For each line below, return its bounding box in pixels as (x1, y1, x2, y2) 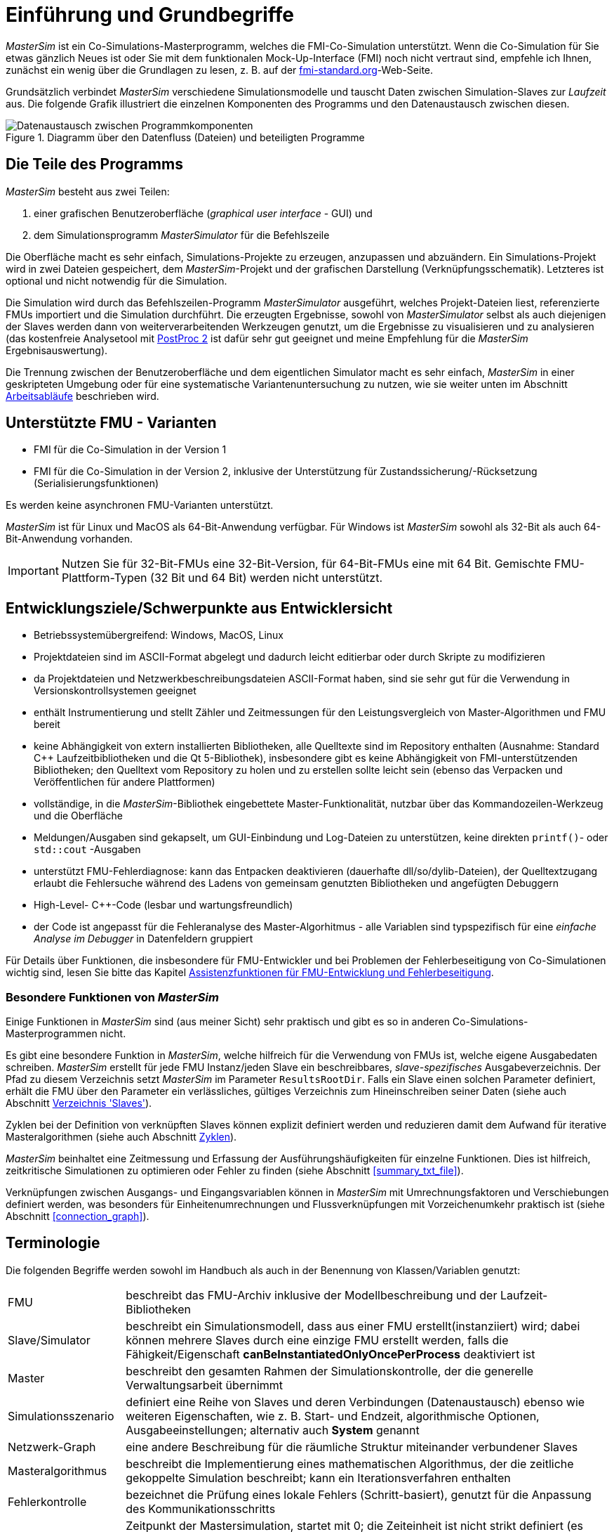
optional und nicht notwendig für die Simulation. (6, 274, 227, 287)
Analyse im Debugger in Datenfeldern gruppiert (34, 933, 253, 945)
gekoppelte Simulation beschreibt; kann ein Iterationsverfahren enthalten (126, 1470, 511, 1485)
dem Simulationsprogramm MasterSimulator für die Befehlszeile (34, 228, 330, 241)
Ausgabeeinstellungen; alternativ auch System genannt (126, 1422, 420, 1437)
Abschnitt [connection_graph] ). (6, 1210, 149, 1223)
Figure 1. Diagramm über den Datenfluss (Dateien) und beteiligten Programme (6, 131, 365, 143)
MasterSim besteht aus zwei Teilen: (6, 185, 170, 197)
